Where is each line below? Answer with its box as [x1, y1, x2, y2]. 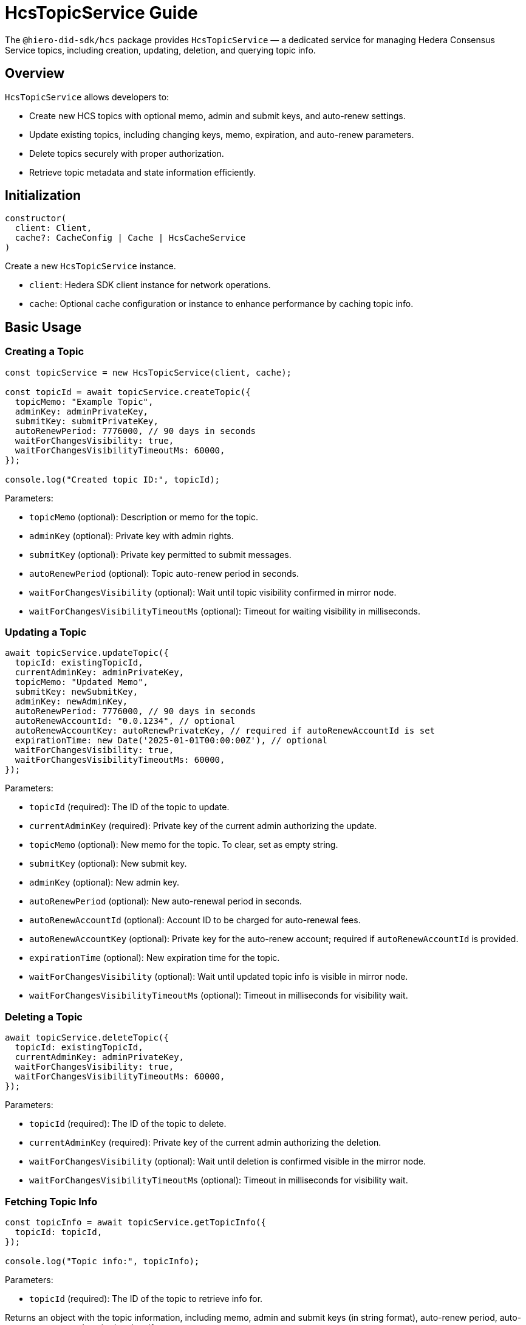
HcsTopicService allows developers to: [5, 91, 169, 102]
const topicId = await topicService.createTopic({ [5, 387, 251, 397]
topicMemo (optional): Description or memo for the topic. [29, 511, 259, 522]
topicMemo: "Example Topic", [15, 396, 154, 407]
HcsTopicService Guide [5, 2, 198, 23]
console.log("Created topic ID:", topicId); [5, 474, 220, 484]
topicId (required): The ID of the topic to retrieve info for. [29, 1293, 263, 1304]
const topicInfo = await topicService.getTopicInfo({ [5, 1217, 266, 1227]
